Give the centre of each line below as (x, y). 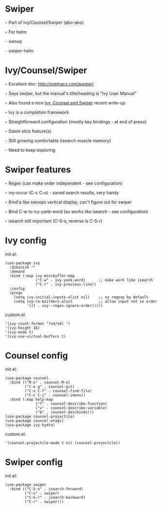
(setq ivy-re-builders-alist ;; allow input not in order (86, 301)
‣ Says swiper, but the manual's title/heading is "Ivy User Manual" (71, 93)
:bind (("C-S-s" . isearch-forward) (46, 489)
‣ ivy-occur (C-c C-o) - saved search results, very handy (62, 192)
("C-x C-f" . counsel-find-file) (58, 391)
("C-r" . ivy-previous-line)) (66, 284)
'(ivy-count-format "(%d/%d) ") (38, 323)
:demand (17, 271)
